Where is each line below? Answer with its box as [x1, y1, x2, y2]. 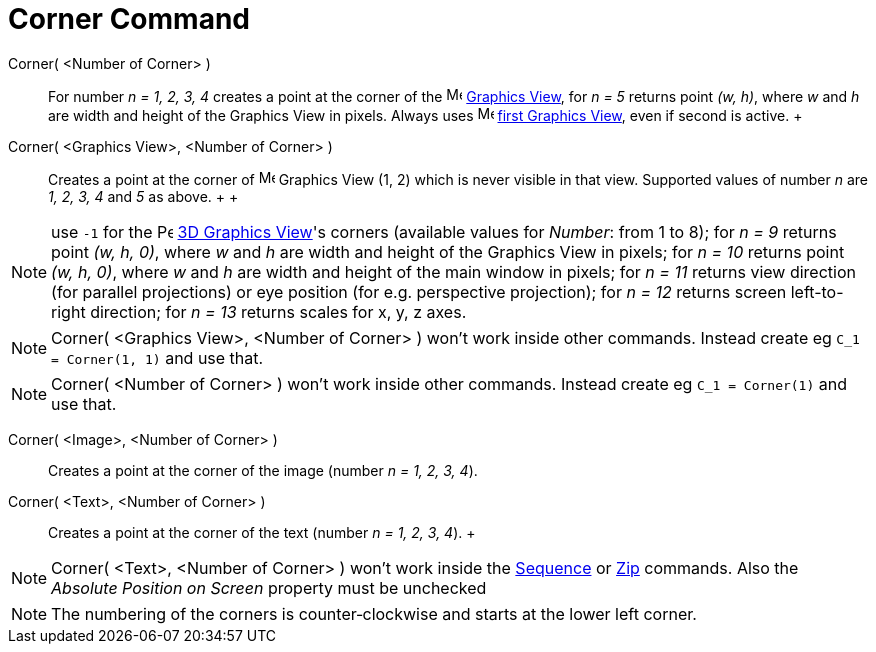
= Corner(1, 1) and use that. [51, 347, 264, 368]
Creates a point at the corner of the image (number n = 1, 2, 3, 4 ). [48, 461, 478, 479]
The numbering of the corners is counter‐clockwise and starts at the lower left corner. [51, 603, 697, 624]
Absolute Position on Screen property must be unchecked [51, 577, 487, 598]
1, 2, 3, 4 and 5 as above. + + [48, 187, 239, 205]
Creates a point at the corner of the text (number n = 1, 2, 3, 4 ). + [48, 523, 476, 541]
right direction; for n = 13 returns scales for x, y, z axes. [51, 301, 467, 322]
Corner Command [8, 2, 250, 36]
